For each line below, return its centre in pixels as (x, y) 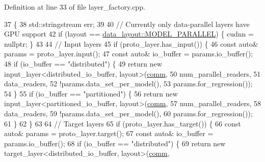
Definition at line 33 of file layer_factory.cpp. (75, 7)
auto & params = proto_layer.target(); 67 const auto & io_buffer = (109, 133)
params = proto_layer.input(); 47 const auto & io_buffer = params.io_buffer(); (129, 54)
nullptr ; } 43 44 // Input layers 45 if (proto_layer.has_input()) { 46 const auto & (131, 43)
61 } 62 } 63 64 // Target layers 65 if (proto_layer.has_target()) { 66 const (123, 123)
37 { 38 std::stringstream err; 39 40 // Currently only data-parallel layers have (127, 24)
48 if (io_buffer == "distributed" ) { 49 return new (83, 63)
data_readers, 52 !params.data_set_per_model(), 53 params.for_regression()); (128, 84)
